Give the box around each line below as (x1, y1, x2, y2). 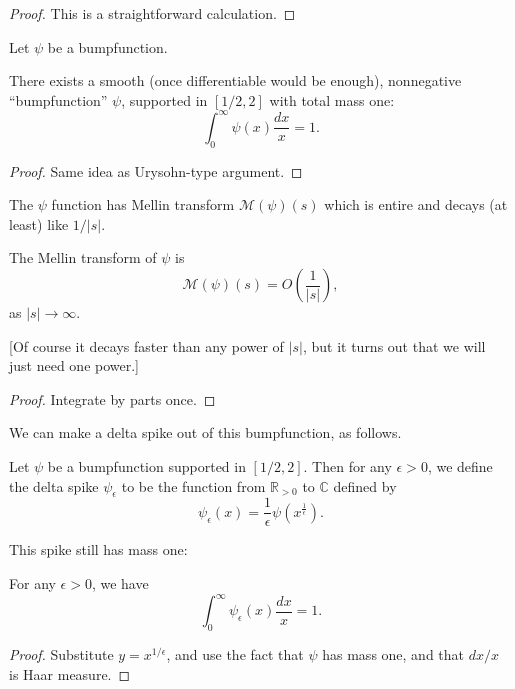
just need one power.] (9, 355, 140, 376)
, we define (427, 456, 493, 477)
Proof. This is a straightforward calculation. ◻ (9, 3, 296, 23)
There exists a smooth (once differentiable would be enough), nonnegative (9, 70, 462, 91)
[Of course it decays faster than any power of (9, 335, 284, 356)
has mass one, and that (322, 643, 465, 664)
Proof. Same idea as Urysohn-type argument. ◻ (9, 160, 303, 181)
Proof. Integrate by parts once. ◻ (9, 388, 216, 409)
